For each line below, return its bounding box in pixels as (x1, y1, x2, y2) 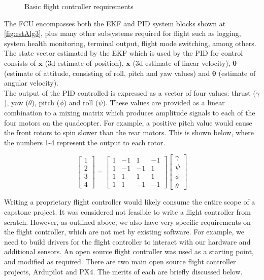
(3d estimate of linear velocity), (133, 57, 230, 68)
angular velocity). (4, 77, 59, 88)
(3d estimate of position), (45, 57, 124, 68)
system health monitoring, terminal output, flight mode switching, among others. (4, 37, 256, 48)
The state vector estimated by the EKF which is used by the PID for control (4, 48, 243, 58)
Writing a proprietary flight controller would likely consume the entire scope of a (4, 196, 255, 207)
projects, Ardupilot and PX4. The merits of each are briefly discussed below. (4, 266, 243, 276)
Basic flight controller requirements (24, 1, 134, 11)
